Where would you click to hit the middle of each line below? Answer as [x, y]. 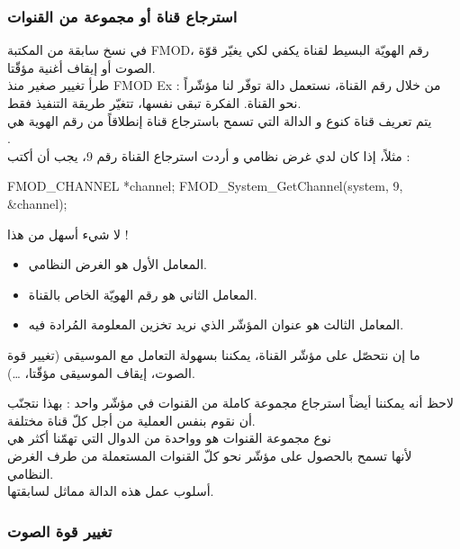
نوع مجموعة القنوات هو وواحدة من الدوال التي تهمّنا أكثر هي [169, 438]
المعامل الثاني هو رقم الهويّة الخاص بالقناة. [143, 294]
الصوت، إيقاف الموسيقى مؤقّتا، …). [101, 372]
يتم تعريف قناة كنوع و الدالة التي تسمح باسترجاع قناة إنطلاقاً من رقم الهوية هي [220, 120]
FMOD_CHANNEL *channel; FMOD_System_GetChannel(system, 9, [205, 186]
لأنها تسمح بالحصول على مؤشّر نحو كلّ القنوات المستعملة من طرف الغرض [210, 455]
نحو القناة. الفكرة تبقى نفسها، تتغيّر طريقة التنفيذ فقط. [154, 103]
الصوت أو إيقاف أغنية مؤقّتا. [81, 67]
